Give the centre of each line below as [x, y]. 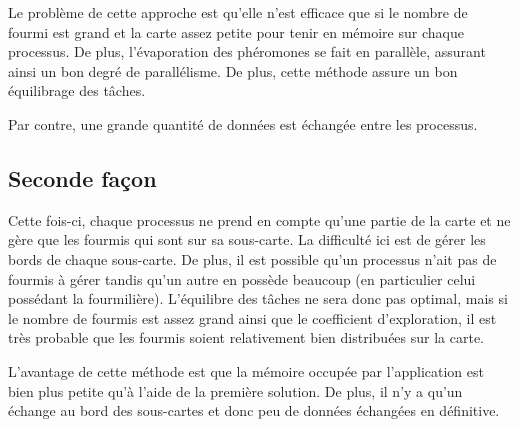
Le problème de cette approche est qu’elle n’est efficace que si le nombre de [238, 12]
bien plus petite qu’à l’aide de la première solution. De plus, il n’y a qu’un [235, 390]
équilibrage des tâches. [77, 90]
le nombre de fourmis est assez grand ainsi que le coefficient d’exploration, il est [252, 317]
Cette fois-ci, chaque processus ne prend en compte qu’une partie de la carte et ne [259, 219]
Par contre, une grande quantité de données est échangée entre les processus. [243, 123]
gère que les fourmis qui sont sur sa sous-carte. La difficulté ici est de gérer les [247, 239]
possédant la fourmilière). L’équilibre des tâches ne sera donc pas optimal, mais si [258, 298]
